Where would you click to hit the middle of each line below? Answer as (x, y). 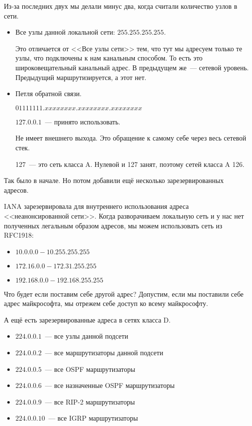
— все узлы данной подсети (87, 336)
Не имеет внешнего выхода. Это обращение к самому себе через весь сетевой (131, 138)
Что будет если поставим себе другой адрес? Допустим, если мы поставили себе (124, 294)
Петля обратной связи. (48, 93)
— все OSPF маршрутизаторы (90, 369)
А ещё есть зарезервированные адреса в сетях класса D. (87, 319)
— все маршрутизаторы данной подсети (104, 353)
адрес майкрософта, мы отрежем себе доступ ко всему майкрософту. (106, 303)
